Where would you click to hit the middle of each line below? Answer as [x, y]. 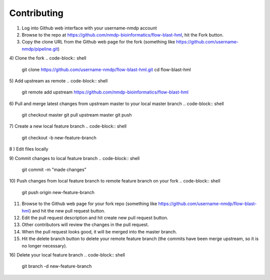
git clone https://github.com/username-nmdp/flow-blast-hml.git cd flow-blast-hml [106, 69]
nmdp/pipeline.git [40, 49]
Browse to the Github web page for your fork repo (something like [89, 204]
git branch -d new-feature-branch [57, 266]
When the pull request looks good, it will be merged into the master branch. [99, 231]
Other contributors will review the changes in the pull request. [85, 224]
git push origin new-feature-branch [58, 192]
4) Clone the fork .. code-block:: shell [48, 58]
